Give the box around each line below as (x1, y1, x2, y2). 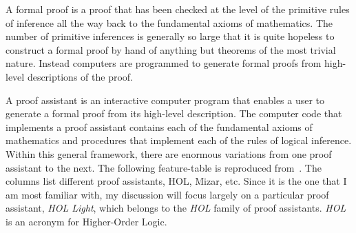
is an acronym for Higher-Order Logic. (6, 214, 167, 228)
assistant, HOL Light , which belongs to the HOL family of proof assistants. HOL (6, 201, 346, 215)
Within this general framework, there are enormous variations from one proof (6, 146, 332, 161)
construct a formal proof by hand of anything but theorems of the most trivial (6, 42, 336, 57)
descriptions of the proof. (27, 69, 133, 83)
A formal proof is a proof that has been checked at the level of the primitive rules (6, 2, 350, 16)
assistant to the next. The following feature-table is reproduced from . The (6, 160, 322, 174)
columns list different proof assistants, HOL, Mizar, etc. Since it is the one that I (6, 174, 347, 188)
